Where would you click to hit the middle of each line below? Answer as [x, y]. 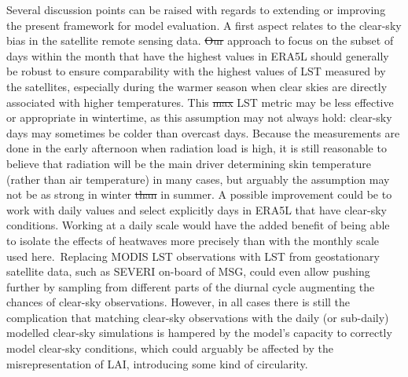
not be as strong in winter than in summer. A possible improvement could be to [199, 194]
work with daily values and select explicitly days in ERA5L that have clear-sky [197, 209]
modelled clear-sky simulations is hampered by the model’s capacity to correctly [199, 333]
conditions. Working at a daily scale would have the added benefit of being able [198, 225]
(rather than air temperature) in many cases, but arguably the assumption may [198, 179]
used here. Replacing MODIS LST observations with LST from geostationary [193, 256]
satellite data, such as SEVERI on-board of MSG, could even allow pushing [188, 271]
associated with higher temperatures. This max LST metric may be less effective [200, 102]
